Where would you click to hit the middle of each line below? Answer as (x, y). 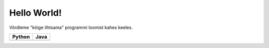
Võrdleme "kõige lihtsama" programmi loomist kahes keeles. (71, 27)
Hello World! (35, 13)
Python (21, 37)
